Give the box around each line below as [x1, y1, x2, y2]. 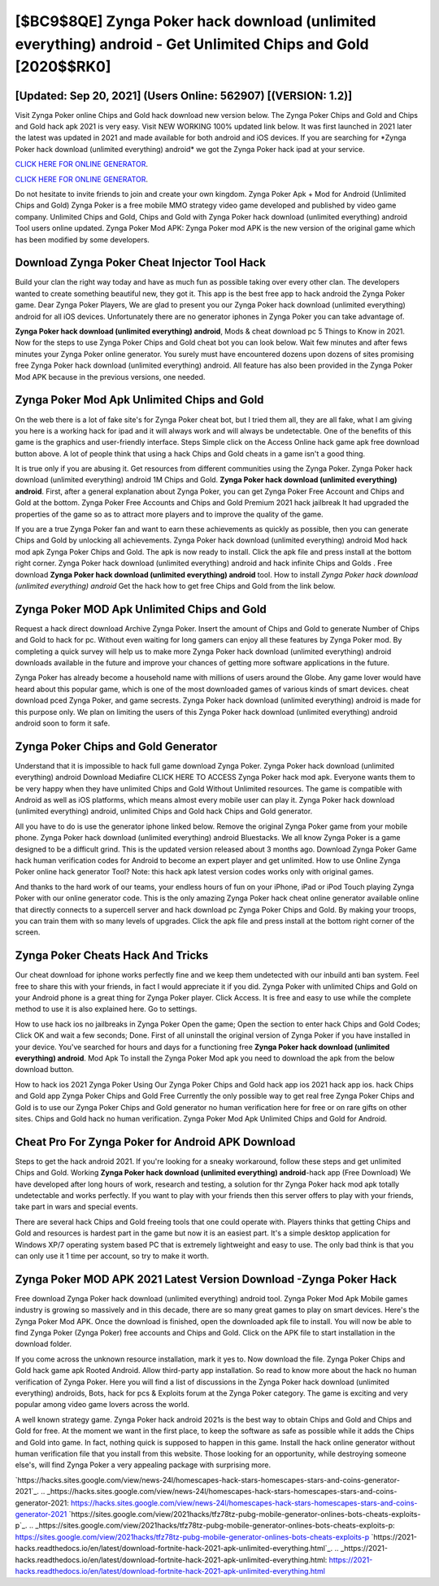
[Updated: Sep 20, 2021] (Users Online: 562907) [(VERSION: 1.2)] [15, 89, 353, 102]
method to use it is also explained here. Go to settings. [15, 1004, 198, 1014]
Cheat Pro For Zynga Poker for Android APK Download [15, 1135, 296, 1148]
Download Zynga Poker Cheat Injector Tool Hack [15, 256, 266, 270]
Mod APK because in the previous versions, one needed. [15, 372, 206, 381]
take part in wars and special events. [15, 1202, 138, 1212]
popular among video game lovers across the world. [15, 1400, 190, 1410]
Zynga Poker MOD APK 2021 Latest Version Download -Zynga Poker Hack [15, 1272, 398, 1286]
